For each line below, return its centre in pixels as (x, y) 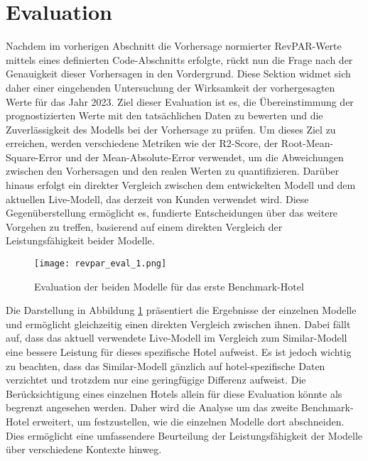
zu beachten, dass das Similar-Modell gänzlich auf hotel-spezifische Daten (166, 365)
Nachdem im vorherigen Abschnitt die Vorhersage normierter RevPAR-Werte (174, 46)
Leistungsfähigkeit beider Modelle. (80, 240)
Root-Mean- (307, 143)
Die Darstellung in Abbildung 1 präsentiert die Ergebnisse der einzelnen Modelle (181, 310)
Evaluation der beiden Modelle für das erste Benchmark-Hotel (169, 286)
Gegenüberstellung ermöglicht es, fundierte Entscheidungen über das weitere (172, 213)
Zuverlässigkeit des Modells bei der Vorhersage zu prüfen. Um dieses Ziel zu (171, 129)
